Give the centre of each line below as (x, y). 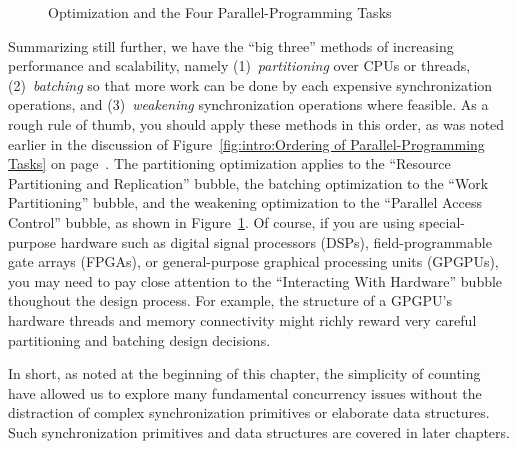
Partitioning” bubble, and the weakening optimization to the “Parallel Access (245, 202)
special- (442, 221)
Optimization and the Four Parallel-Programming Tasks (220, 12)
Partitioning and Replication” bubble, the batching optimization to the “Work (248, 182)
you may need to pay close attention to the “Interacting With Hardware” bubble (255, 280)
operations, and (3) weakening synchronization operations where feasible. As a (248, 104)
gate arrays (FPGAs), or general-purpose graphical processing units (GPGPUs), (253, 261)
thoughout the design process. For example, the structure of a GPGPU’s (230, 300)
